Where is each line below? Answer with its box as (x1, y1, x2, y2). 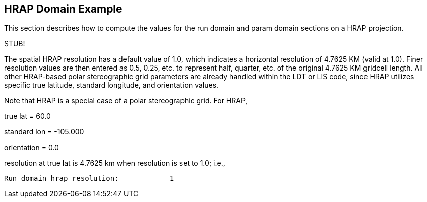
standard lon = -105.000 (4, 127, 84, 137)
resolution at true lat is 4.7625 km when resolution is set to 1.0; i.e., (4, 159, 225, 168)
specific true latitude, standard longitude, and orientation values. (4, 81, 219, 90)
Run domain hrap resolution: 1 (4, 174, 174, 183)
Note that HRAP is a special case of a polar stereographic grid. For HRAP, (4, 96, 248, 105)
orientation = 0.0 (4, 143, 59, 152)
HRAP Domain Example (4, 3, 123, 15)
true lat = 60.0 (4, 112, 51, 121)
